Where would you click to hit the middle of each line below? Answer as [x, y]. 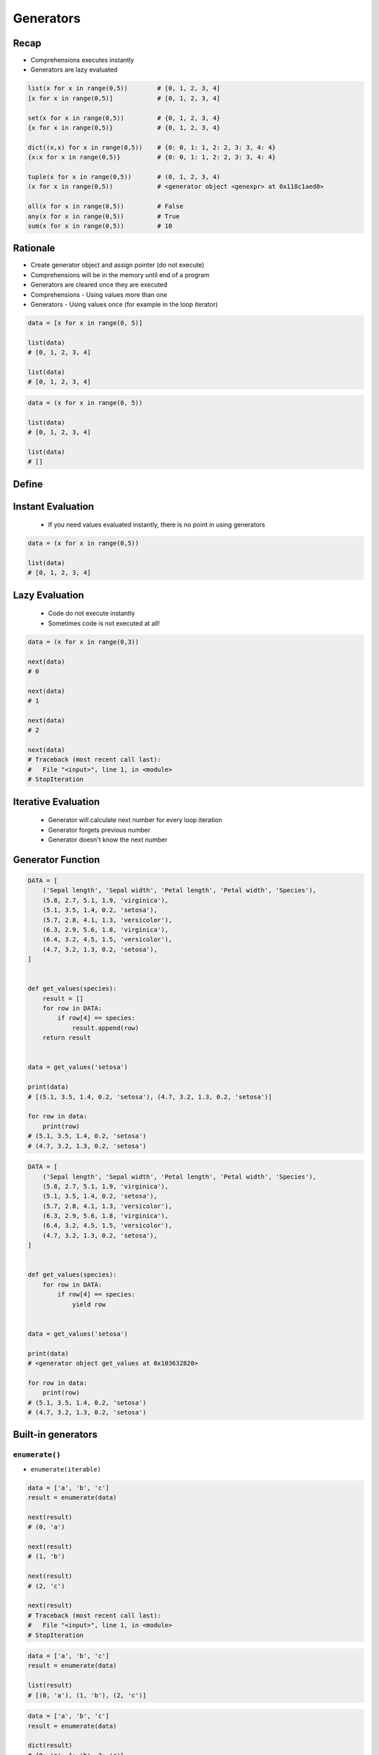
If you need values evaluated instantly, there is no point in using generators [157, 525]
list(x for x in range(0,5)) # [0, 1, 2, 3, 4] [124, 88]
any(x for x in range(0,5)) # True [104, 216]
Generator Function [56, 860]
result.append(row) [106, 1028]
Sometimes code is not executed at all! [104, 623]
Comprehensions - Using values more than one [99, 294]
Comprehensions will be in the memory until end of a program [120, 274]
